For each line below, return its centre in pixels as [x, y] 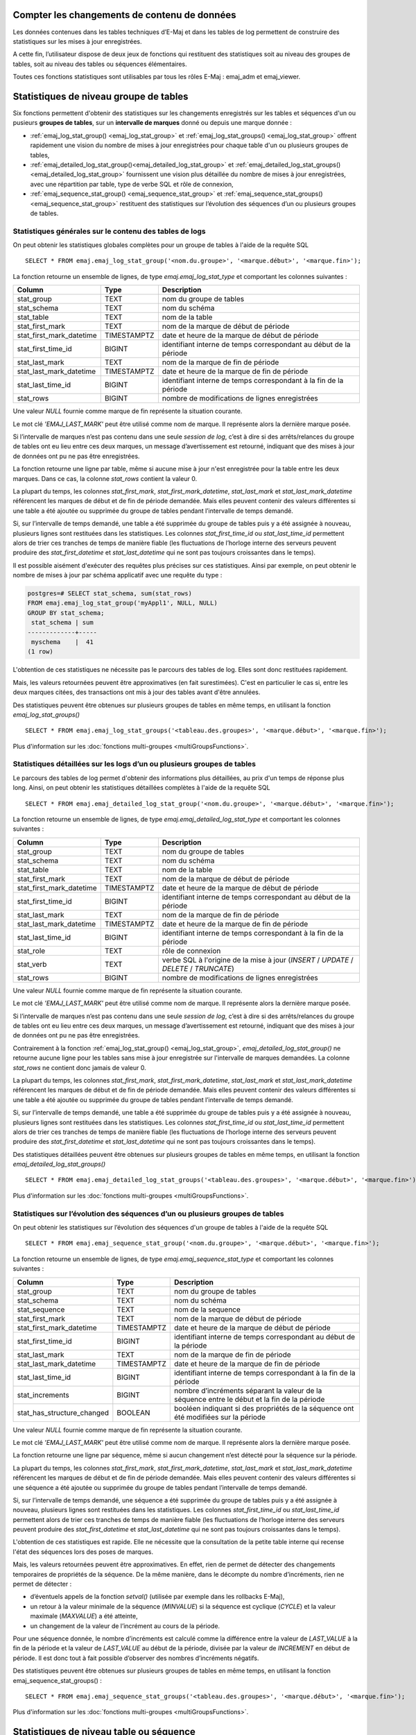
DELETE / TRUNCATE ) [198, 968]
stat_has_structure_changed [63, 1412]
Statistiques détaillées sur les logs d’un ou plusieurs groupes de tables [135, 764]
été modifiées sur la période [220, 1417]
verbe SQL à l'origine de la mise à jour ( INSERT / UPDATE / [258, 960]
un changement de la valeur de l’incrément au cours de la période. [125, 1626]
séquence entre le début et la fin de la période [249, 1399]
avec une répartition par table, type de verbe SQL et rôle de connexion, [132, 184]
